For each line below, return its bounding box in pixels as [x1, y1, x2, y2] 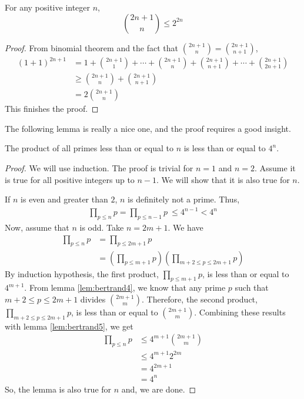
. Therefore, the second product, [141, 292, 258, 305]
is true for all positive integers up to [5, 173, 135, 185]
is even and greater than [21, 193, 108, 205]
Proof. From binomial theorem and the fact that [5, 41, 179, 54]
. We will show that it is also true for [156, 173, 290, 185]
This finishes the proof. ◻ [5, 102, 99, 115]
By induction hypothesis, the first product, [5, 267, 159, 280]
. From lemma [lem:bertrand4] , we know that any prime [24, 281, 226, 294]
